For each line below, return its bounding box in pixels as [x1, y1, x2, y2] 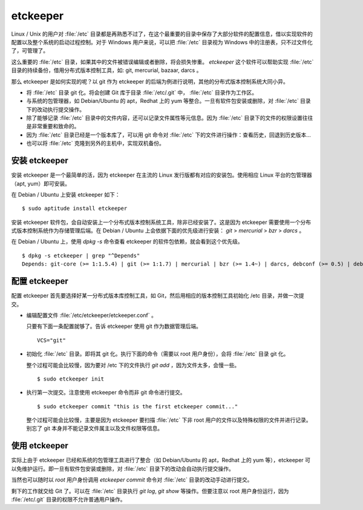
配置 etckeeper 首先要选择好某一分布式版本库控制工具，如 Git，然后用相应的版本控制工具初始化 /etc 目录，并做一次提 [11, 292, 305, 299]
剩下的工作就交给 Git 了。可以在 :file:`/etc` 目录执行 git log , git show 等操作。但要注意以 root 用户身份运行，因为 [11, 487, 289, 494]
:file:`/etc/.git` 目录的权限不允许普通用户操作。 [11, 495, 126, 503]
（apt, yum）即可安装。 [11, 180, 71, 187]
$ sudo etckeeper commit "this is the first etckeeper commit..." [37, 403, 238, 410]
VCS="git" [37, 336, 66, 344]
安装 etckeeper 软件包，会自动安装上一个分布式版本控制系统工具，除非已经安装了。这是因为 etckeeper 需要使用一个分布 [11, 218, 312, 226]
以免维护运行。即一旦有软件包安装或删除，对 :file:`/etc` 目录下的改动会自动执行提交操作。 [11, 465, 234, 472]
